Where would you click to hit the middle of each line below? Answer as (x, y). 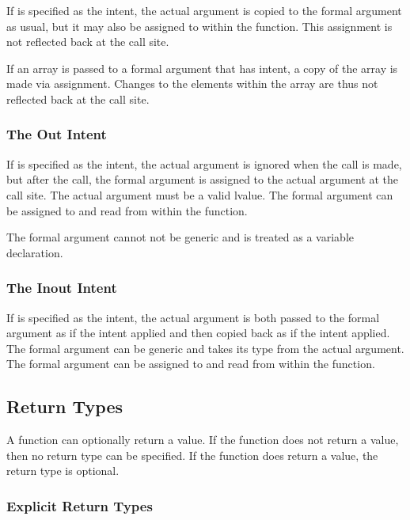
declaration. (35, 252)
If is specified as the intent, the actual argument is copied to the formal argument (204, 10)
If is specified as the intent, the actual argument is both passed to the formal (193, 317)
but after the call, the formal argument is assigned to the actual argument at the (203, 179)
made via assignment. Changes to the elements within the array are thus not (192, 84)
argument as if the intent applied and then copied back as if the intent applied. (198, 333)
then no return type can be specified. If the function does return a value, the (192, 455)
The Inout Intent (62, 288)
